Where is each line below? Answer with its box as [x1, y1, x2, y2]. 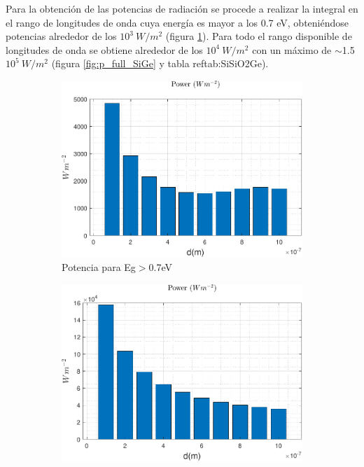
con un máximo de [252, 42, 332, 57]
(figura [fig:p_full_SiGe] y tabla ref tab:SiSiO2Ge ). [51, 56, 269, 71]
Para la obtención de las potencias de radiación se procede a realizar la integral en [6, 1, 358, 15]
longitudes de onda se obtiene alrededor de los [6, 42, 203, 57]
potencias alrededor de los [6, 29, 117, 43]
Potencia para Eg [62, 260, 136, 274]
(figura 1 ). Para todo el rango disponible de [165, 29, 352, 43]
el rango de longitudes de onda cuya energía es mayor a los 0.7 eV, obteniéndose [6, 15, 349, 29]
